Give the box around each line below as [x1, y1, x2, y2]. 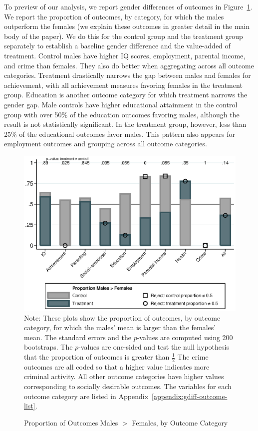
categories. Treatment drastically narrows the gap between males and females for [4, 70, 251, 80]
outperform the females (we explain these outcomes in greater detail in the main [4, 21, 250, 31]
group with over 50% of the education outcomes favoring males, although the [4, 109, 240, 119]
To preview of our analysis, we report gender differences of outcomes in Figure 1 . [4, 1, 253, 11]
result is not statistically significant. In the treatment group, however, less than [4, 119, 247, 129]
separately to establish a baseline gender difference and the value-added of [4, 40, 231, 51]
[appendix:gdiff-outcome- [152, 391, 228, 401]
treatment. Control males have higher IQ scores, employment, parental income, [4, 50, 246, 60]
